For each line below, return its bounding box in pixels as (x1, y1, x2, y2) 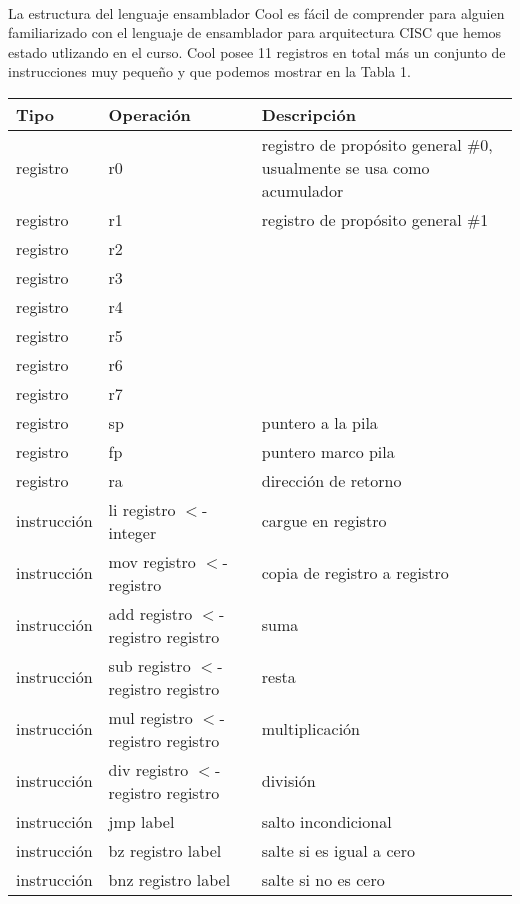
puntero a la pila (261, 410, 378, 434)
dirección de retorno (261, 468, 402, 492)
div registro (108, 757, 189, 781)
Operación (108, 102, 191, 126)
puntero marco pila (261, 439, 395, 463)
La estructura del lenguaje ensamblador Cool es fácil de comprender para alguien (8, 2, 505, 23)
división (261, 769, 316, 793)
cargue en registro (261, 509, 387, 533)
